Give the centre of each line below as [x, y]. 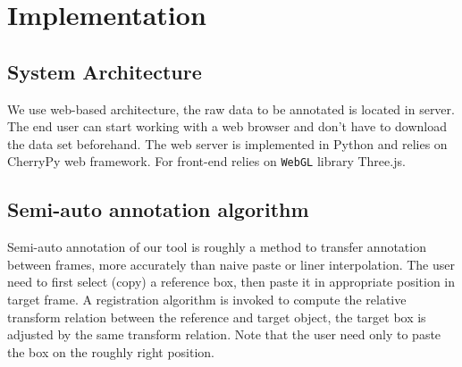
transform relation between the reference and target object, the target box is [217, 317]
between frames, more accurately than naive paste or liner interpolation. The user [231, 264]
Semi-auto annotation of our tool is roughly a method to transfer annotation [217, 247]
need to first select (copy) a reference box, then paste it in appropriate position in [231, 282]
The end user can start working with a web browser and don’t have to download [227, 126]
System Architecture [105, 71]
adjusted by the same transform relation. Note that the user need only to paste [224, 334]
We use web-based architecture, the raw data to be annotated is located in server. [231, 108]
